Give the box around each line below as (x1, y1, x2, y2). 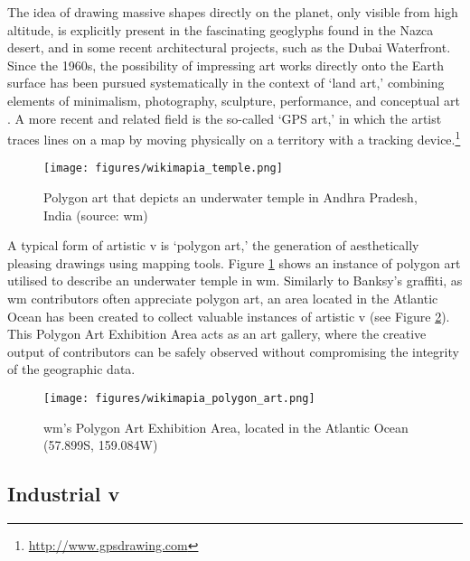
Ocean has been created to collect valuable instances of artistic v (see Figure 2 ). (7, 306, 450, 325)
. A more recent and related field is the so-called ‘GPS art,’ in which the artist (7, 108, 442, 127)
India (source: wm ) (43, 205, 148, 224)
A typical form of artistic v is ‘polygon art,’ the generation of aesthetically (7, 236, 419, 255)
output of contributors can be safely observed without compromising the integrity (7, 341, 459, 360)
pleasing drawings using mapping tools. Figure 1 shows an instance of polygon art (7, 253, 461, 272)
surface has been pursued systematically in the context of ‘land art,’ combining (7, 73, 445, 92)
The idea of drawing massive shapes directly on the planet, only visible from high (7, 3, 458, 21)
